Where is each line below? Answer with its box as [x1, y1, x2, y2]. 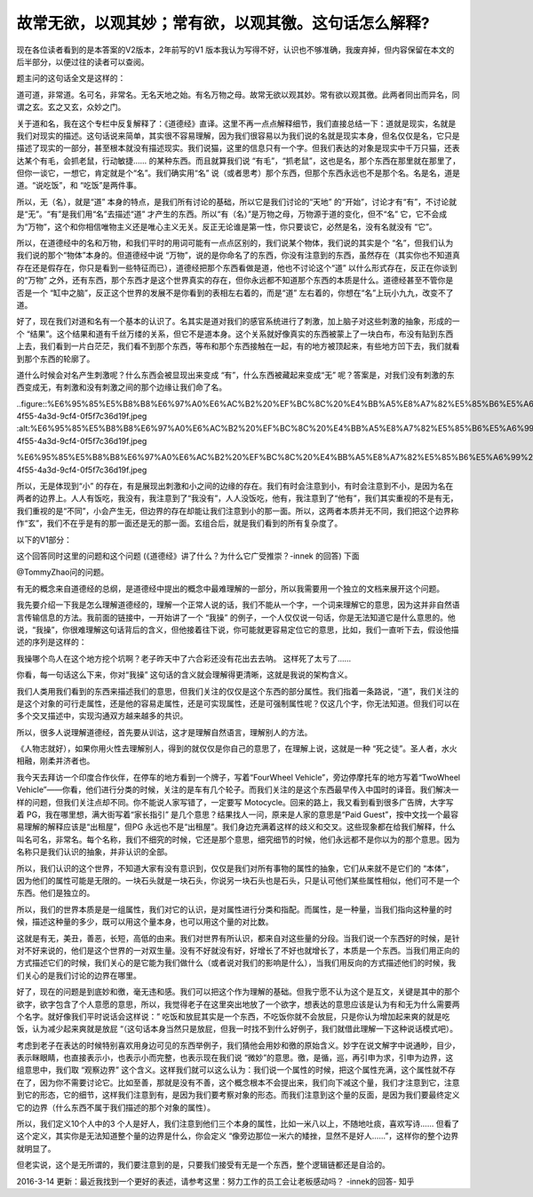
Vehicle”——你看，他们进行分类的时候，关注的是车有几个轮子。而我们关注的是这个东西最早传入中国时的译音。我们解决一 [16, 784, 459, 795]
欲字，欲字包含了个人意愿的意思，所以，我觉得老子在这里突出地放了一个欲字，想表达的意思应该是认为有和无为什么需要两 [16, 999, 460, 1010]
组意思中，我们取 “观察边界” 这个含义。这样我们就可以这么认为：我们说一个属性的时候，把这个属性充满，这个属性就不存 [16, 1065, 457, 1075]
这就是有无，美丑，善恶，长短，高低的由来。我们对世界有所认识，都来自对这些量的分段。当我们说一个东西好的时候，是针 [16, 932, 460, 943]
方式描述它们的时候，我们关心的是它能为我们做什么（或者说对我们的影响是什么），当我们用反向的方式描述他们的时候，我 [16, 957, 457, 968]
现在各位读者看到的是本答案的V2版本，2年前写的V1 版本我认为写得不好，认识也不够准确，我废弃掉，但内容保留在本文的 [16, 44, 455, 55]
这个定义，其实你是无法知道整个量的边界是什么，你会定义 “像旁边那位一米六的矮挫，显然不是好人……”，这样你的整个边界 [16, 1130, 459, 1141]
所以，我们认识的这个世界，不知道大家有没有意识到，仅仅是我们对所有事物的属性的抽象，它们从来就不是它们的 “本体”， [16, 862, 454, 874]
